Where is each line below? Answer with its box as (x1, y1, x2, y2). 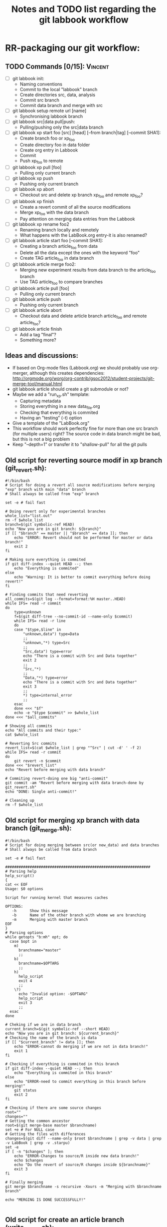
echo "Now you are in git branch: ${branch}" (5, 526, 101, 531)
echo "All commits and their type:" (5, 728, 81, 733)
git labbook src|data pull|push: (12, 119, 75, 125)
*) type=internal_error (23, 693, 72, 698)
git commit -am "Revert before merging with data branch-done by (5, 781, 144, 786)
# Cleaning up (5, 798, 35, 803)
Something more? (19, 337, 56, 343)
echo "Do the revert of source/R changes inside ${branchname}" (14, 1162, 151, 1167)
